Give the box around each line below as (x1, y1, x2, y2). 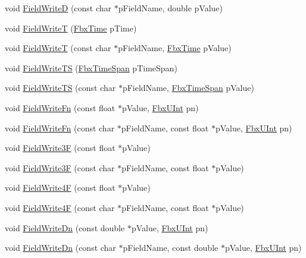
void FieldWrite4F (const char (5, 201, 115, 213)
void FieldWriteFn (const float (5, 101, 115, 114)
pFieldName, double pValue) (118, 2, 223, 14)
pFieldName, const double (123, 241, 218, 254)
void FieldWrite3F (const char (5, 161, 115, 174)
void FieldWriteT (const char (5, 42, 111, 54)
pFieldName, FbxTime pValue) (118, 42, 232, 54)
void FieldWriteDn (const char (5, 241, 116, 254)
